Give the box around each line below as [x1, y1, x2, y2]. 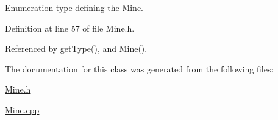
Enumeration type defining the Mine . [5, 1, 144, 13]
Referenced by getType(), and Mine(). [5, 42, 148, 55]
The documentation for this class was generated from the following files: [5, 62, 274, 75]
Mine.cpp [5, 103, 40, 116]
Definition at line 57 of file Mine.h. [5, 21, 135, 34]
